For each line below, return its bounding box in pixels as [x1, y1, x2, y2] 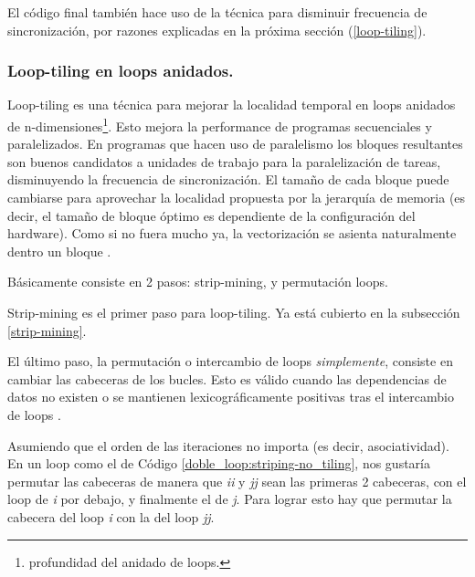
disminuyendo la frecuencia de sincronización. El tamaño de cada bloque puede [7, 170, 449, 189]
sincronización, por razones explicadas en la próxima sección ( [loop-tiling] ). [7, 20, 427, 39]
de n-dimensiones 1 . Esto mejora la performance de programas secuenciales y [7, 114, 432, 135]
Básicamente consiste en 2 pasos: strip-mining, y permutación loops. [7, 272, 388, 291]
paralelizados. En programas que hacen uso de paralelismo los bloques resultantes [7, 134, 463, 153]
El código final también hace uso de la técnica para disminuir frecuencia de [7, 3, 427, 21]
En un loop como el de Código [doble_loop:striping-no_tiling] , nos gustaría [7, 454, 430, 473]
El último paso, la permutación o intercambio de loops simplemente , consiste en [7, 351, 453, 371]
